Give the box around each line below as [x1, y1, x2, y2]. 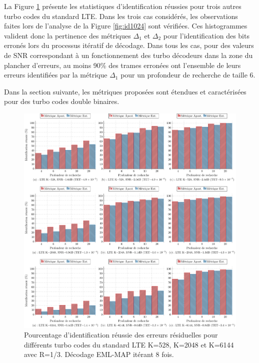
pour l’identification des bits [163, 30, 249, 40]
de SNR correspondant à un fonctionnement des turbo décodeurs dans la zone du [4, 49, 253, 60]
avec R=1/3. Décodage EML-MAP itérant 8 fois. [24, 349, 174, 359]
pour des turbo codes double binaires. [4, 96, 119, 106]
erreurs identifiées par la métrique [4, 69, 107, 80]
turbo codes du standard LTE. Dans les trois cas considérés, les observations [4, 10, 238, 21]
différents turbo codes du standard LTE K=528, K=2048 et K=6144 [24, 339, 234, 349]
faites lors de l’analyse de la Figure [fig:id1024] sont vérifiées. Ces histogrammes [4, 20, 247, 31]
